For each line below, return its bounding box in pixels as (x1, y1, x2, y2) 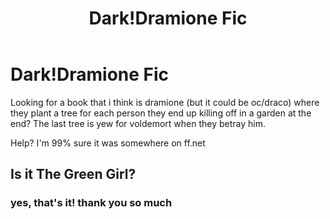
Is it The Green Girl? (10, 166, 137, 183)
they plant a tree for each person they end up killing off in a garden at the (10, 107, 312, 119)
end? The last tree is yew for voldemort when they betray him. (10, 117, 266, 129)
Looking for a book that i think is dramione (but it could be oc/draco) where (10, 96, 320, 108)
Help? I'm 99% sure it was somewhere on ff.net (10, 137, 206, 149)
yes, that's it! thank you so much (10, 196, 173, 210)
